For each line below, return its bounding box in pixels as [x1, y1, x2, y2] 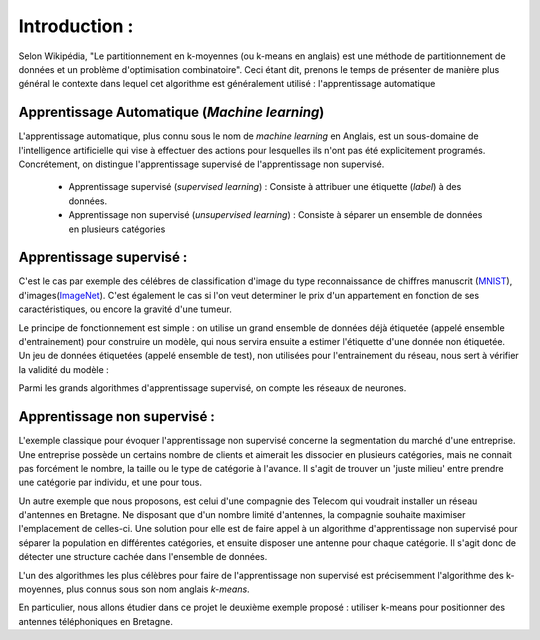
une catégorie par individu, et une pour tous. [18, 476, 202, 489]
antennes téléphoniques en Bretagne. [18, 615, 174, 627]
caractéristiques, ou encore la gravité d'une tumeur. [18, 303, 232, 315]
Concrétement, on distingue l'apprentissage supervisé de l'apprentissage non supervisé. [18, 158, 385, 170]
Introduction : [18, 15, 134, 37]
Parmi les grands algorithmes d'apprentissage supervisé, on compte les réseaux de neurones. [18, 382, 407, 394]
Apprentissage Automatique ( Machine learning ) [18, 104, 325, 121]
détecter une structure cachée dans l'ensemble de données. [18, 551, 268, 563]
